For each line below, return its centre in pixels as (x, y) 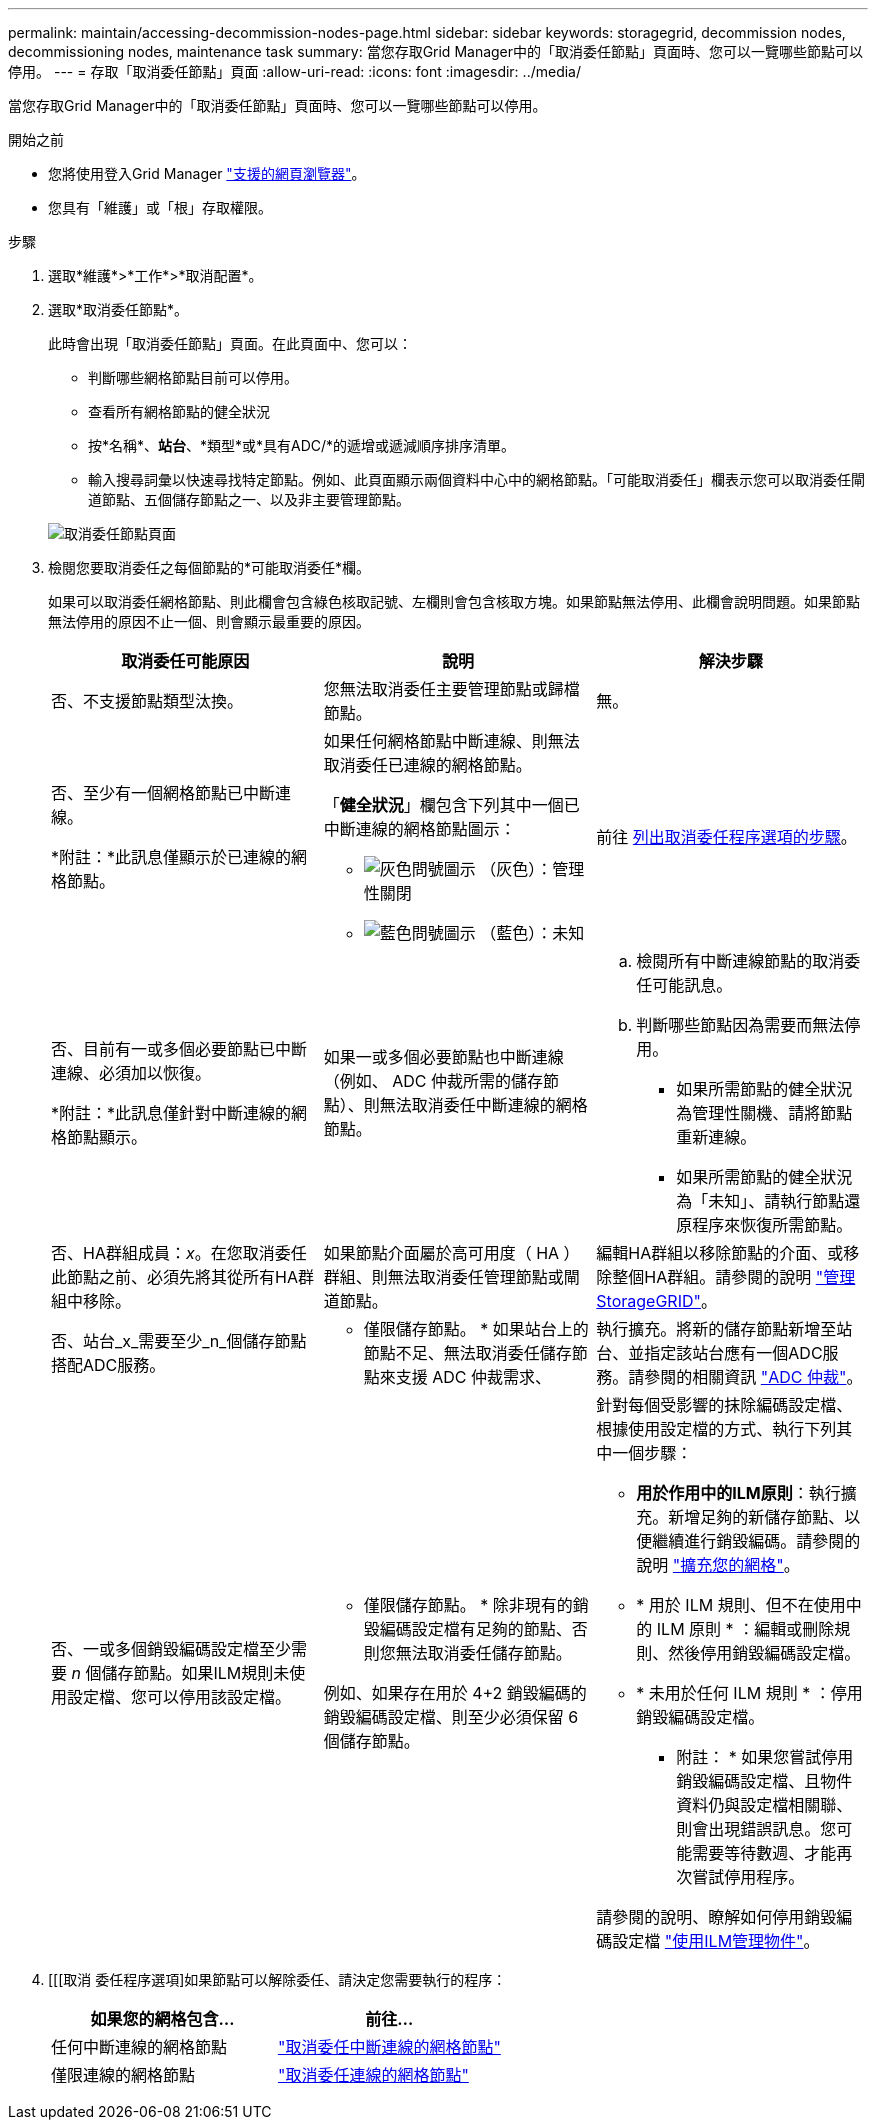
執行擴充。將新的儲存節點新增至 (716, 1329)
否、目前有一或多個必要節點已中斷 (179, 1049)
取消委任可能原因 (185, 661)
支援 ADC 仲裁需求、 (473, 1377)
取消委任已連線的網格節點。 (427, 765)
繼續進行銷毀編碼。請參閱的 (756, 1541)
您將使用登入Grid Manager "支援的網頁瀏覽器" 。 (207, 173)
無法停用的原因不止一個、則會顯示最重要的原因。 (209, 621)
